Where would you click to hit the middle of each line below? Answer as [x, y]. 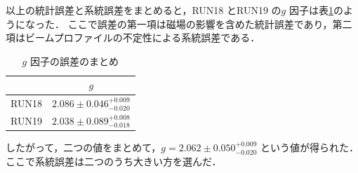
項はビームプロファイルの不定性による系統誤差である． [133, 37]
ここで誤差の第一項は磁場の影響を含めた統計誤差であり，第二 [210, 23]
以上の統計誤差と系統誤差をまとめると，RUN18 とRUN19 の [144, 10]
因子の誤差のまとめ [74, 61]
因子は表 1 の [316, 10]
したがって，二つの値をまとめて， [84, 147]
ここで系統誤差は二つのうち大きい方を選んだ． [114, 161]
